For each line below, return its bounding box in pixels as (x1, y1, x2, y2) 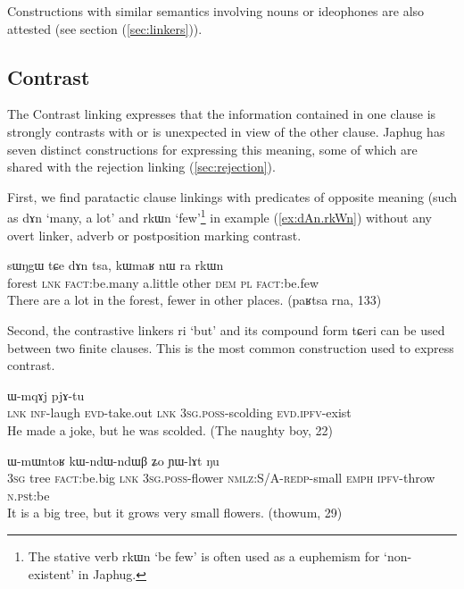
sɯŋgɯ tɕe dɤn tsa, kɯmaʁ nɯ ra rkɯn (7, 256, 224, 274)
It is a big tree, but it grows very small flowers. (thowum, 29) (7, 503, 343, 522)
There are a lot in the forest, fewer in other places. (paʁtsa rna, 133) (7, 290, 382, 309)
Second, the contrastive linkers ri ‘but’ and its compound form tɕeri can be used (7, 320, 445, 339)
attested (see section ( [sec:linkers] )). (7, 19, 203, 38)
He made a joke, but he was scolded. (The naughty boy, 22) (7, 420, 333, 439)
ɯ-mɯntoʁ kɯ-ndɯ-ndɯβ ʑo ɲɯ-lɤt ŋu (7, 450, 220, 469)
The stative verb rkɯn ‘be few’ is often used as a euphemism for (28, 546, 380, 565)
